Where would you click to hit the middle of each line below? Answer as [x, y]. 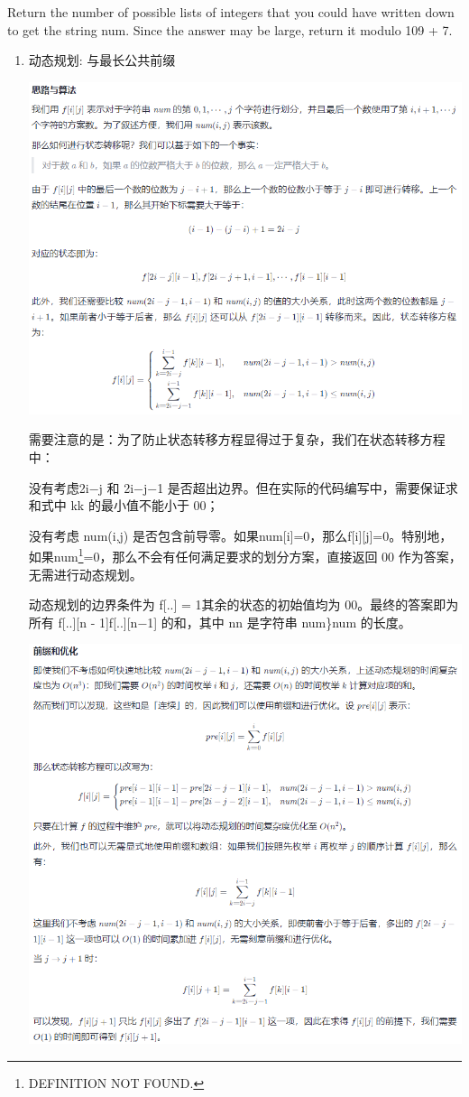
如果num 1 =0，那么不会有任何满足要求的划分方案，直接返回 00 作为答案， [245, 555]
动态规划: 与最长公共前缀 [102, 60]
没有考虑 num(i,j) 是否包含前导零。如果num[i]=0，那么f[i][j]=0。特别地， [240, 535]
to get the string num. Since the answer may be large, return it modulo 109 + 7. [230, 29]
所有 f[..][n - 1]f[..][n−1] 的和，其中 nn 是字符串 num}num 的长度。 [220, 622]
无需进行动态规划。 [85, 574]
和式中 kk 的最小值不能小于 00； [124, 505]
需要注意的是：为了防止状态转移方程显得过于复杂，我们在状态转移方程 [237, 439]
